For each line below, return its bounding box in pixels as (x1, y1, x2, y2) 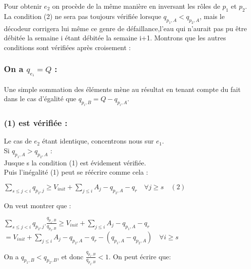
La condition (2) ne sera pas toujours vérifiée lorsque (4, 11, 161, 21)
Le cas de (4, 136, 32, 146)
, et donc (57, 251, 84, 261)
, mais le (199, 11, 225, 21)
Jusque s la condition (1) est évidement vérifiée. (4, 157, 146, 167)
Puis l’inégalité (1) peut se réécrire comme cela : (4, 167, 148, 177)
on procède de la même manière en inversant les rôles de (52, 1, 220, 11)
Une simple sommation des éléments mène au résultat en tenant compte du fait (4, 84, 241, 94)
